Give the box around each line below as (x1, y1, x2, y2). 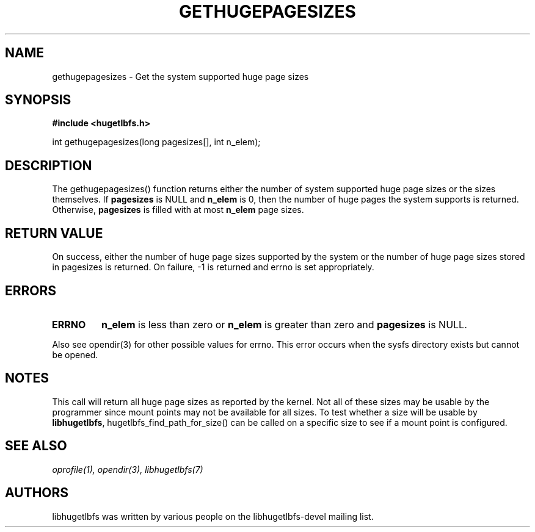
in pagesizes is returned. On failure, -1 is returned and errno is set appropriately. (52, 262, 374, 273)
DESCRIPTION (5, 157, 92, 173)
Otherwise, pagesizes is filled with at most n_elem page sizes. (52, 204, 304, 215)
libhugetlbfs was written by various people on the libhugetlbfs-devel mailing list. (52, 511, 374, 522)
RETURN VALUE (5, 225, 103, 241)
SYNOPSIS (5, 92, 71, 108)
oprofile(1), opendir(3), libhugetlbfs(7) (52, 464, 203, 475)
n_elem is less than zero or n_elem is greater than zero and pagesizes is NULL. (101, 318, 467, 331)
